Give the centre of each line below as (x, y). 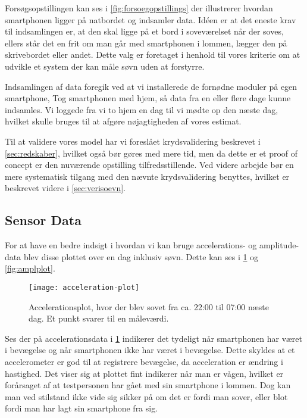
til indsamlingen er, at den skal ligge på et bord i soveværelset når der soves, (144, 31)
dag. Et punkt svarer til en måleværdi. (99, 318)
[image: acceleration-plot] (84, 287)
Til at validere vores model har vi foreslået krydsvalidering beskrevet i (133, 141)
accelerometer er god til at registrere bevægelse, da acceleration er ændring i (144, 361)
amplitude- (279, 245)
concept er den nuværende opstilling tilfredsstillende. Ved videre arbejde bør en (149, 165)
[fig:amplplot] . (30, 268)
